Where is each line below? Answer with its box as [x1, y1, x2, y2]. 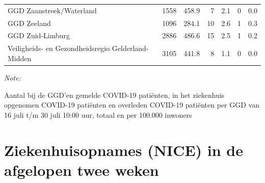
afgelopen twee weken [4, 159, 159, 180]
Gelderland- [112, 43, 149, 54]
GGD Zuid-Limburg [8, 30, 70, 41]
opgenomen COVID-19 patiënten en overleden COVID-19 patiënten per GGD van [4, 99, 259, 110]
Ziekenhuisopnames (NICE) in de [4, 139, 244, 160]
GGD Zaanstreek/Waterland [8, 5, 97, 15]
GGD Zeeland [8, 17, 51, 28]
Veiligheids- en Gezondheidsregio [8, 43, 110, 54]
